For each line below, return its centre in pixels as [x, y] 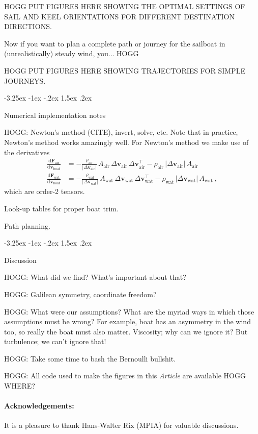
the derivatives [27, 152]
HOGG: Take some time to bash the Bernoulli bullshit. [90, 358]
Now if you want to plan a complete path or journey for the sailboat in [115, 43]
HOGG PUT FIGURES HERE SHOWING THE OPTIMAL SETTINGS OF [125, 6]
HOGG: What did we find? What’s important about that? [95, 277]
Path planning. [27, 225]
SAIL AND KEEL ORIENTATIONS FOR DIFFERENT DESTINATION [119, 16]
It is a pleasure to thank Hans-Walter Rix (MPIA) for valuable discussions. [121, 425]
